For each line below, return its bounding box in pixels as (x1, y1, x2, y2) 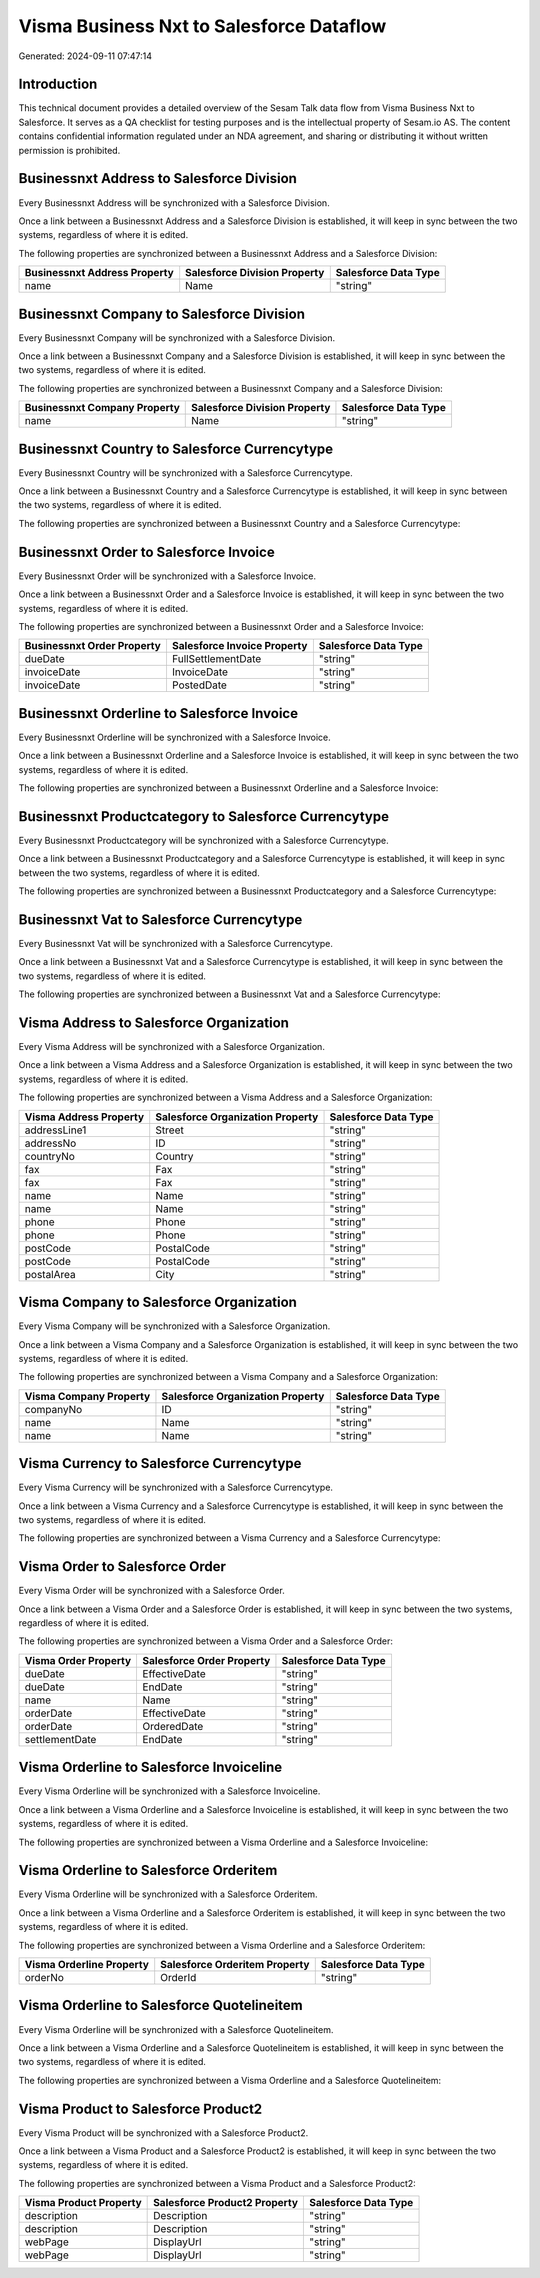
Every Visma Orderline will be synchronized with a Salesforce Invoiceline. (18, 1785, 321, 1797)
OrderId (160, 1971, 197, 1985)
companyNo (24, 1402, 83, 1416)
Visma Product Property (24, 2196, 142, 2210)
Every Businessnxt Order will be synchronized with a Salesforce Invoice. (18, 570, 317, 582)
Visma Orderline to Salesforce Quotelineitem (18, 1997, 304, 2014)
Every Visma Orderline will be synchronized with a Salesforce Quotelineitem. (18, 2023, 334, 2035)
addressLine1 (24, 1123, 87, 1137)
